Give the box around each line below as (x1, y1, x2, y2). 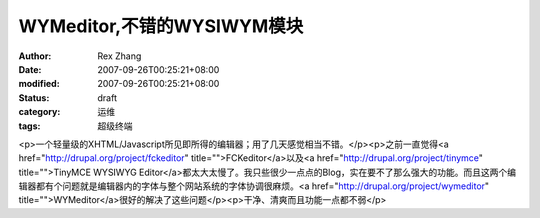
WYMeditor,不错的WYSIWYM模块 (18, 15, 304, 37)
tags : (18, 120, 41, 132)
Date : (18, 63, 42, 75)
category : (18, 106, 61, 118)
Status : (18, 91, 50, 104)
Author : (18, 50, 52, 62)
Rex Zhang (97, 50, 142, 62)
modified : (18, 78, 60, 90)
